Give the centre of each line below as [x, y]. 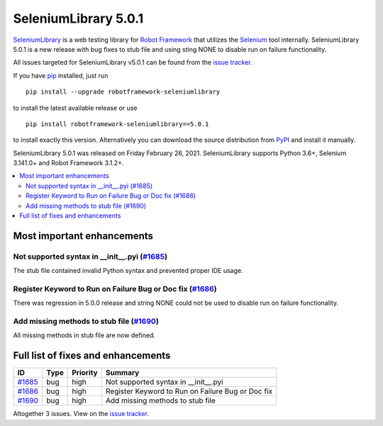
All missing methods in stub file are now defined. [84, 335]
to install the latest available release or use [75, 108]
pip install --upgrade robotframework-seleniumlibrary [123, 92]
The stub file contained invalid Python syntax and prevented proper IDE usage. [128, 271]
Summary [122, 373]
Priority [85, 373]
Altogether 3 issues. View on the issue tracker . [81, 414]
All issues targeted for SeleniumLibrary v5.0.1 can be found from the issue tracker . [133, 62]
